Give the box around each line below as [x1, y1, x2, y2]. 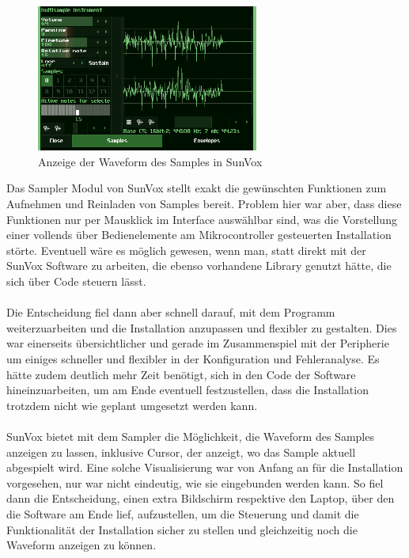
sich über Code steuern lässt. [6, 273, 146, 289]
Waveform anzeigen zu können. [6, 537, 157, 553]
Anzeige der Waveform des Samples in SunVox [38, 153, 263, 169]
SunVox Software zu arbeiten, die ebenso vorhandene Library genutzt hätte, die [6, 257, 392, 274]
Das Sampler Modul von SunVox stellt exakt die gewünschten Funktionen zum [6, 180, 387, 196]
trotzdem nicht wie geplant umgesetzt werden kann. [6, 397, 258, 413]
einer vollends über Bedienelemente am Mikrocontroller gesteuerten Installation [6, 226, 392, 243]
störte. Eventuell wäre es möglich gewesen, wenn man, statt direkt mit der [6, 241, 366, 258]
